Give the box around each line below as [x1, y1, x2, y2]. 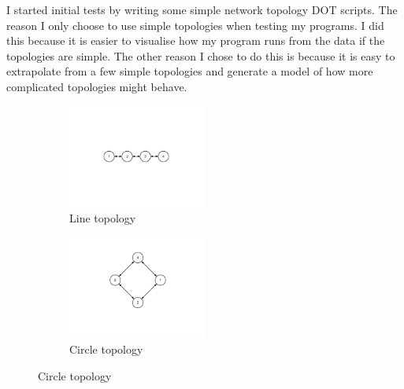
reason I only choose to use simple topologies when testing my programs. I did [6, 17, 384, 33]
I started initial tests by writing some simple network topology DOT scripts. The [6, 2, 398, 17]
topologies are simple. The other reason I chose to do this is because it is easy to [6, 47, 395, 64]
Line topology [69, 210, 136, 226]
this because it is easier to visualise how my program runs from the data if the [6, 32, 385, 49]
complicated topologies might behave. [6, 78, 187, 94]
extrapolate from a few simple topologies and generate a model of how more [6, 63, 373, 79]
